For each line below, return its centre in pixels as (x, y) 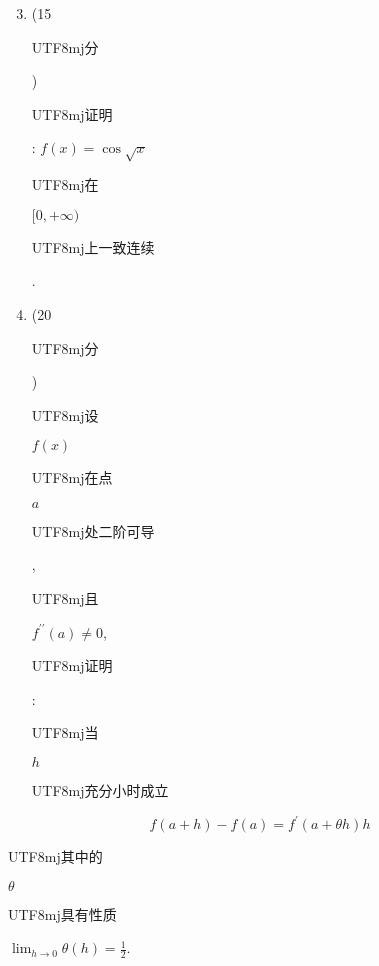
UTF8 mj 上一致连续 (93, 246)
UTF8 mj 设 (65, 414)
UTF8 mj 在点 (72, 477)
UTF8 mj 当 (65, 732)
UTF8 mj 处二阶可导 (93, 530)
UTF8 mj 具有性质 (62, 913)
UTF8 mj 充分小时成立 (100, 790)
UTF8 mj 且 (65, 598)
